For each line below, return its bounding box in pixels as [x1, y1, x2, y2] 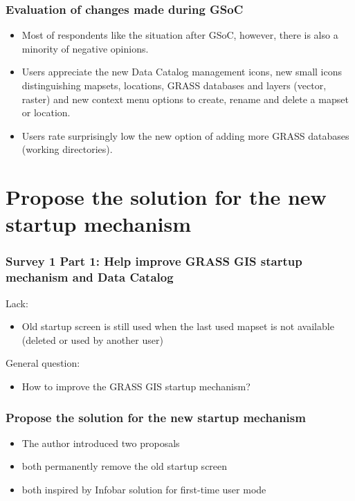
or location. [21, 105, 71, 120]
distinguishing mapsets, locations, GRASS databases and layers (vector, [21, 78, 327, 92]
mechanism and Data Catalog [6, 268, 174, 286]
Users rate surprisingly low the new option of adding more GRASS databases [21, 128, 349, 143]
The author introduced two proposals [21, 435, 180, 450]
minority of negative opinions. [21, 41, 149, 55]
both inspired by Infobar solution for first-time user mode [21, 482, 266, 497]
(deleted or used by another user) [21, 332, 163, 347]
